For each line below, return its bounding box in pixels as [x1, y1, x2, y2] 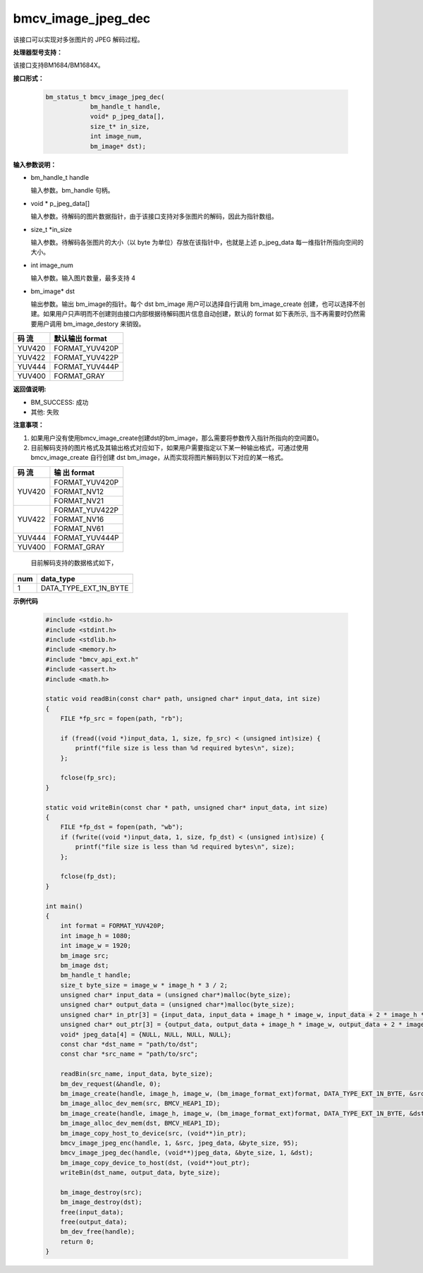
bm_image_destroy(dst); [60, 1198, 142, 1206]
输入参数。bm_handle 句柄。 [30, 186, 114, 195]
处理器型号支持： [13, 48, 63, 56]
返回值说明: [13, 385, 47, 394]
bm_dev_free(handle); [60, 1228, 135, 1236]
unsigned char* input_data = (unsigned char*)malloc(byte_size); [60, 991, 291, 999]
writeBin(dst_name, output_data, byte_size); [60, 1169, 221, 1177]
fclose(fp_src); [60, 774, 116, 782]
